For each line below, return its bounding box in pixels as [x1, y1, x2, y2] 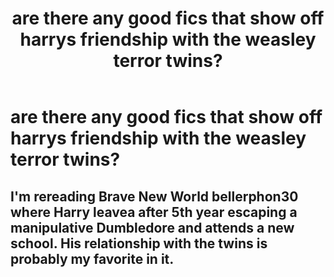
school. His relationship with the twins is [10, 235, 268, 252]
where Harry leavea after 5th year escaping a [10, 203, 298, 221]
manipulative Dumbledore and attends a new [10, 219, 295, 236]
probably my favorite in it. [10, 250, 175, 267]
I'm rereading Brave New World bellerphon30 [10, 188, 299, 205]
